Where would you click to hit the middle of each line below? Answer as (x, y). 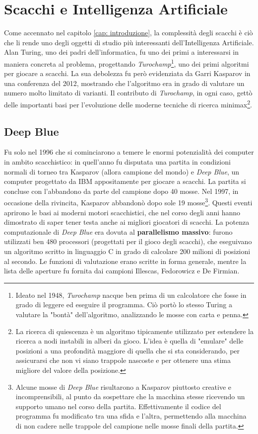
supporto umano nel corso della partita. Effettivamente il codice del (118, 406)
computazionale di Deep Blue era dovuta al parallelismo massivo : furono (118, 231)
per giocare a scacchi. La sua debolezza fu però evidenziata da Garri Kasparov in (127, 73)
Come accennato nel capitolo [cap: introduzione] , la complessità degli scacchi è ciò (129, 33)
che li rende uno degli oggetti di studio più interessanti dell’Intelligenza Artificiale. (129, 42)
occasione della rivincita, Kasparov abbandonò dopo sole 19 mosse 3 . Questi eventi (128, 202)
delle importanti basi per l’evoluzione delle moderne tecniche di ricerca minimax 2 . (128, 103)
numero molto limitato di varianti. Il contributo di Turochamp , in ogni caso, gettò (128, 93)
